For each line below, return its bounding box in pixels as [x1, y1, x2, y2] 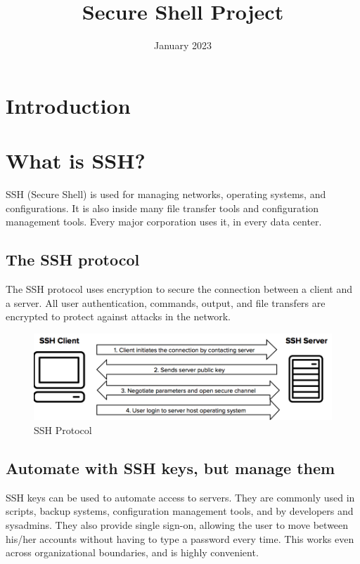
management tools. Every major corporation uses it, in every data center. [6, 214, 322, 229]
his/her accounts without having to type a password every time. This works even [6, 531, 354, 546]
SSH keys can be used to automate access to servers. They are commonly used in [6, 490, 355, 504]
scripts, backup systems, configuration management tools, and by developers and [6, 504, 354, 518]
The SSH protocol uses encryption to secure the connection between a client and [6, 282, 353, 296]
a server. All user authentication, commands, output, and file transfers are [6, 295, 326, 310]
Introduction [6, 91, 131, 119]
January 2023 [154, 38, 212, 53]
